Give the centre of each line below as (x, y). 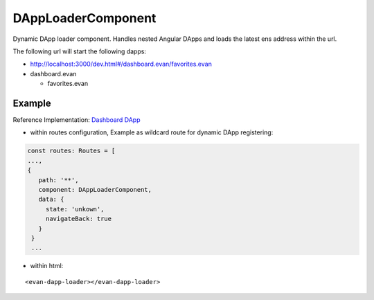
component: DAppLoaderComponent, (95, 189)
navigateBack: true (79, 219)
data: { (51, 200)
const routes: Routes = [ (71, 151)
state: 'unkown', (75, 209)
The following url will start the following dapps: (80, 51)
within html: (47, 266)
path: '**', (59, 180)
